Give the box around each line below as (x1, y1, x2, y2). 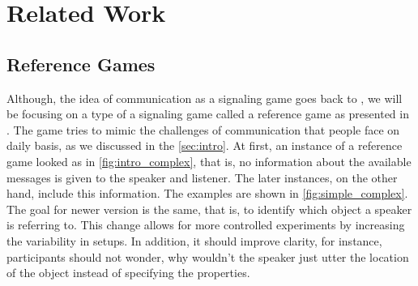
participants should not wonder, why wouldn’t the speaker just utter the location (6, 248, 409, 265)
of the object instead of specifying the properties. (6, 264, 250, 281)
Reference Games (6, 51, 156, 76)
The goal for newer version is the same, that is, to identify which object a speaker (6, 200, 412, 217)
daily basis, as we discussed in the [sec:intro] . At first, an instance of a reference (6, 137, 403, 154)
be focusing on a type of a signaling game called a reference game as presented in (6, 105, 409, 122)
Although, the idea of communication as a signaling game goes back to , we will (6, 89, 403, 106)
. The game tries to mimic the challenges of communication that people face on (6, 121, 400, 138)
